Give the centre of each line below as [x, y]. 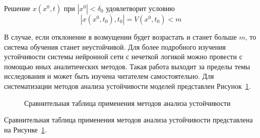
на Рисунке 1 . [25, 129]
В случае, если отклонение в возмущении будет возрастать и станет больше [120, 37]
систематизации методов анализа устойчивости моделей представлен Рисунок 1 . [127, 86]
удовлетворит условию [140, 8]
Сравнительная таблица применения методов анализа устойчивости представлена [128, 120]
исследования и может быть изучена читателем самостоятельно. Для [109, 76]
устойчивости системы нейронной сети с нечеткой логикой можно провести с [123, 56]
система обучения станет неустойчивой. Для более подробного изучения [115, 46]
